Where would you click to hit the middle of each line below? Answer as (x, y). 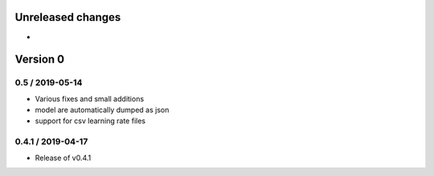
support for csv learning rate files (90, 121)
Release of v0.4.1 (63, 158)
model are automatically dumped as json (102, 110)
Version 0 (39, 60)
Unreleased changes (68, 17)
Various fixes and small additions (90, 98)
